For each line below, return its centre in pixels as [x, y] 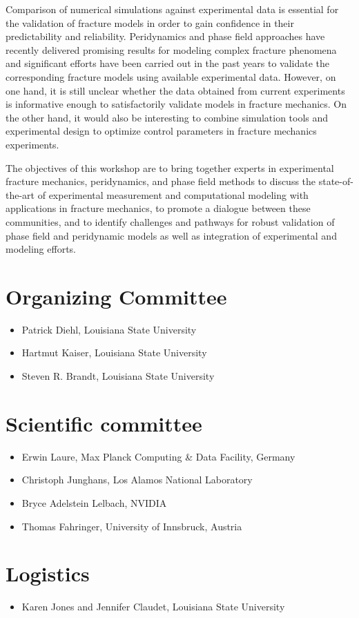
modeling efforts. [41, 249]
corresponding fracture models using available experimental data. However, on [171, 76]
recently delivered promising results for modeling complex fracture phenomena [171, 49]
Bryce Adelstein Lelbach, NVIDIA [94, 502]
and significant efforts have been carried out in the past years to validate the [168, 63]
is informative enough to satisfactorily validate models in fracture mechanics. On [176, 104]
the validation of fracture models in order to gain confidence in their [150, 22]
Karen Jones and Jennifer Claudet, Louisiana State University [153, 607]
